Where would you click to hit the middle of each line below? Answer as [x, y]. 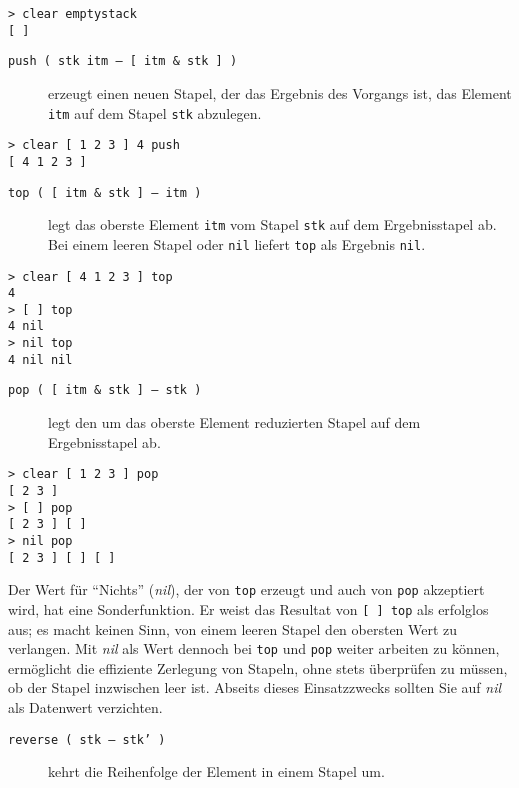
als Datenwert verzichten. [85, 706]
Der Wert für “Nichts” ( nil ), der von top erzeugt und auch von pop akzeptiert [246, 589]
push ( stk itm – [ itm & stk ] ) [123, 61]
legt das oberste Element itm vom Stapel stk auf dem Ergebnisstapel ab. [272, 224]
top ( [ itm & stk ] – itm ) [105, 192]
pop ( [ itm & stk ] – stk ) [105, 390]
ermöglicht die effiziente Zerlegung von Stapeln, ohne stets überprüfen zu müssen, [258, 667]
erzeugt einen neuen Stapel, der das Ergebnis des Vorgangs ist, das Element [280, 92]
